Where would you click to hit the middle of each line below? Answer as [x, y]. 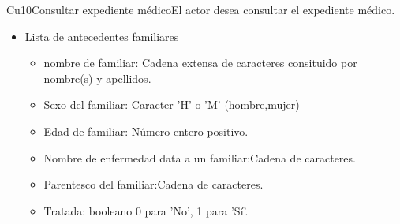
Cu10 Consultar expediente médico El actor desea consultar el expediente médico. [201, 9]
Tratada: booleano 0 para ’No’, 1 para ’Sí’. [146, 210]
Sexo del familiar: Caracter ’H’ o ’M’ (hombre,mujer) [172, 105]
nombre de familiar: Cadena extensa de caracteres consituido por [200, 63]
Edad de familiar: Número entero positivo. [146, 131]
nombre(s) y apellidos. [97, 78]
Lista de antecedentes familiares [102, 36]
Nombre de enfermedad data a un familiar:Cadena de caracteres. [200, 157]
